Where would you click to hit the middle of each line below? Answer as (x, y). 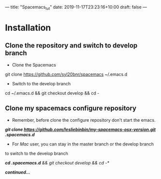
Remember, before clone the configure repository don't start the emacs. (84, 120)
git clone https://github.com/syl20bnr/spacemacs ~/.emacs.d (66, 74)
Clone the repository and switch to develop (71, 46)
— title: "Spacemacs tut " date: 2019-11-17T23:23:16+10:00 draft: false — (76, 8)
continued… (18, 172)
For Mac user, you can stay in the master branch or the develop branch (83, 144)
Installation (28, 27)
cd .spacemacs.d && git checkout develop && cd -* (57, 163)
